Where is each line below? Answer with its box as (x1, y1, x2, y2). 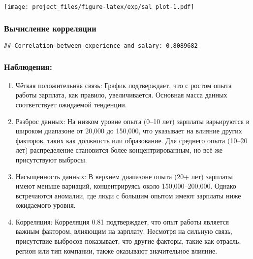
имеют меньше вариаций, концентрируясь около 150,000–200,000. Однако (15, 181, 236, 191)
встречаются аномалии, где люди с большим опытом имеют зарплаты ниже (15, 190, 241, 200)
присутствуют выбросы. (15, 154, 87, 164)
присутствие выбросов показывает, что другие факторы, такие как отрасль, (15, 236, 241, 246)
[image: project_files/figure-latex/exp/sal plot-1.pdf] (4, 3, 194, 10)
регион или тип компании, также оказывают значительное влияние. (15, 245, 218, 256)
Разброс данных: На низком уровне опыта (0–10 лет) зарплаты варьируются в (15, 116, 250, 126)
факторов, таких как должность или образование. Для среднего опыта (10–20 (15, 135, 248, 145)
